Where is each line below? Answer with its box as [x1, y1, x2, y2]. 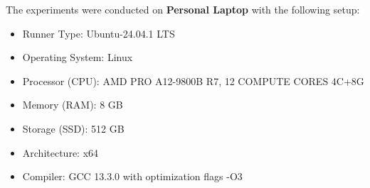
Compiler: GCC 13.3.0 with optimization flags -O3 [22, 169, 243, 184]
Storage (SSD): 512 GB [22, 121, 125, 136]
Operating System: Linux [22, 50, 133, 65]
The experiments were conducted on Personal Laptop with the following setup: [6, 2, 360, 16]
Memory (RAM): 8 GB [22, 97, 123, 112]
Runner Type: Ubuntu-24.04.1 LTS [22, 26, 175, 40]
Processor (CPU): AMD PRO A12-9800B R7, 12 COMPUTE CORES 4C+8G [22, 73, 364, 88]
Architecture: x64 [22, 145, 99, 160]
